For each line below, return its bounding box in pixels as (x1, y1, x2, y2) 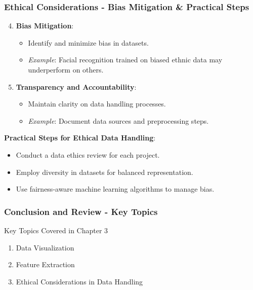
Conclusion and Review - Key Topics (4, 205, 158, 217)
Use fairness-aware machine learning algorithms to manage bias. (16, 184, 215, 194)
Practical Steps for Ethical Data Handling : (4, 132, 156, 143)
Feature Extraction (16, 259, 75, 270)
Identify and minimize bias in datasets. (28, 37, 149, 48)
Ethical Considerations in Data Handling (16, 276, 143, 286)
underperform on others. (28, 64, 104, 75)
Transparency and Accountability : (16, 81, 137, 92)
